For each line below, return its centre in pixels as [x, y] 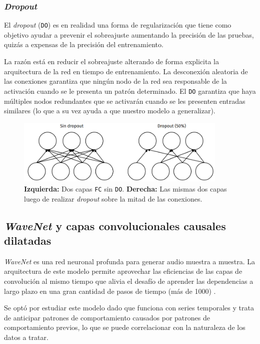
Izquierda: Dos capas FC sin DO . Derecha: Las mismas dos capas [125, 189]
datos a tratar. [26, 337]
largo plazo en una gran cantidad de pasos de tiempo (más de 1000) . [110, 291]
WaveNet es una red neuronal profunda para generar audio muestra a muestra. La [130, 261]
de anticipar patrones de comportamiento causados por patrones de [107, 317]
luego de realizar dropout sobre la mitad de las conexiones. [113, 198]
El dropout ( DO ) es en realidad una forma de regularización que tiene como [118, 25]
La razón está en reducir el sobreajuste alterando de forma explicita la [111, 61]
